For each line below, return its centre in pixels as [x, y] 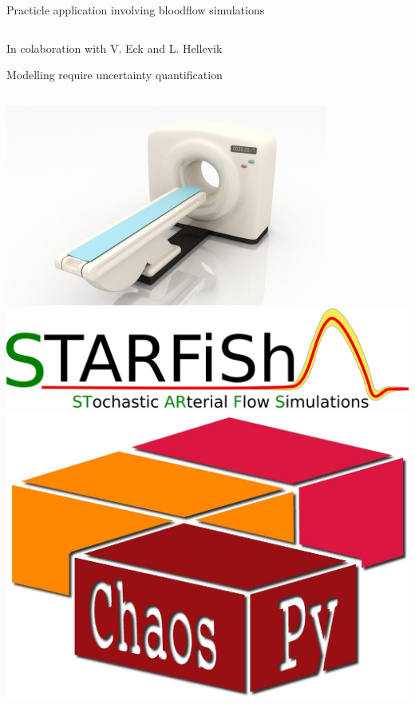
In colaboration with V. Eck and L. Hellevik [115, 48]
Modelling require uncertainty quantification [115, 75]
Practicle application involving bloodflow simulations [136, 10]
